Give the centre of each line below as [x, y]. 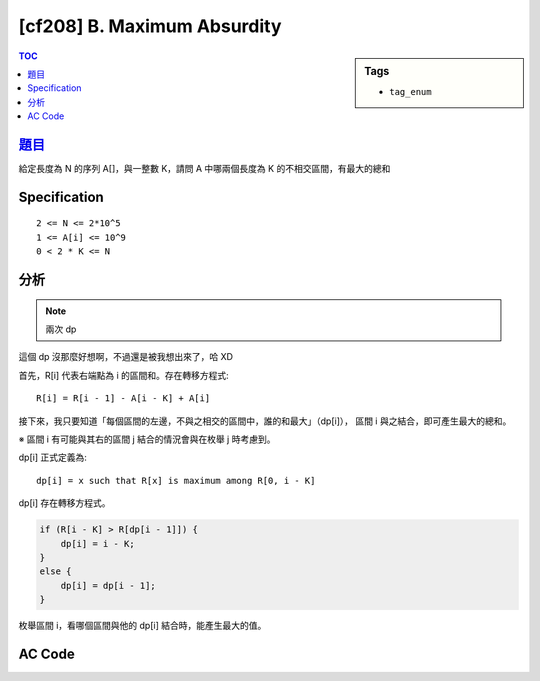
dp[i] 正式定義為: [52, 457]
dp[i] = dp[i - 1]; [108, 585]
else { [55, 571]
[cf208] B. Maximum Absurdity [150, 26]
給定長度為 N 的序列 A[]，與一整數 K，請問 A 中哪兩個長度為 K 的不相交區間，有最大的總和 [204, 169]
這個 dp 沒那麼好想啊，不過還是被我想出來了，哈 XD [126, 357]
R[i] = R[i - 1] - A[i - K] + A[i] [123, 398]
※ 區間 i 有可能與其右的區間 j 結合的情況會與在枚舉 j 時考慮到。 [147, 439]
